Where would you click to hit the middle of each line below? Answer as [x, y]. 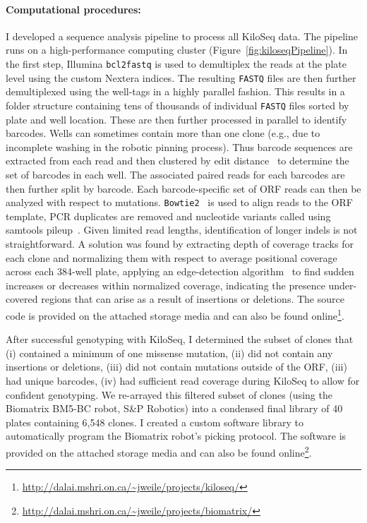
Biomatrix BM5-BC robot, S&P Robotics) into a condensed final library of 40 [174, 408]
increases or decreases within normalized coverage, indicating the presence [166, 285]
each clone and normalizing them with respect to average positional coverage [172, 257]
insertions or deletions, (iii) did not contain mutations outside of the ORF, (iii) [176, 367]
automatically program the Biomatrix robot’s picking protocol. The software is [176, 436]
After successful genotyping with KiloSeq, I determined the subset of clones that [180, 339]
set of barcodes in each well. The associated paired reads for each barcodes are [175, 174]
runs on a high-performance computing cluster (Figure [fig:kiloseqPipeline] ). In [177, 50]
